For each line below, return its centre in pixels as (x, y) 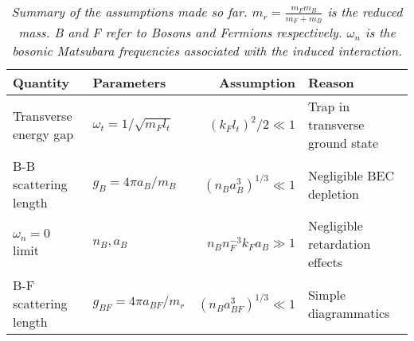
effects (325, 262)
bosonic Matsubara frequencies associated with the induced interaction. (207, 51)
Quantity (41, 83)
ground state (343, 143)
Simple (327, 294)
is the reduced (365, 12)
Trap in (329, 107)
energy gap (43, 134)
